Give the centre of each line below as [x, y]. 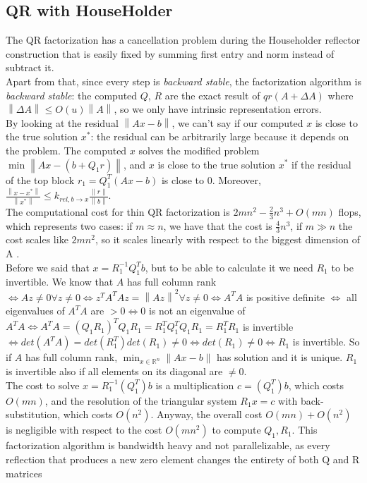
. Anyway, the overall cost [206, 414]
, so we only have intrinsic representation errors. [218, 109]
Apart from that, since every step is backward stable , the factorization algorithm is [183, 81]
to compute [236, 430]
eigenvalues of [35, 311]
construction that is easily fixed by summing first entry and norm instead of [170, 53]
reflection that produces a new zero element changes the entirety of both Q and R [183, 459]
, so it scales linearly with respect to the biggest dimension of [227, 239]
